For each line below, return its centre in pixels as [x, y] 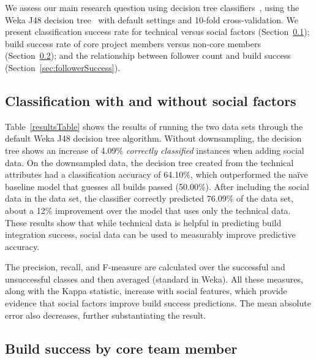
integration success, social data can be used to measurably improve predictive [150, 234]
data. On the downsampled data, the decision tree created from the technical [149, 162]
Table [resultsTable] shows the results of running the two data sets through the [154, 126]
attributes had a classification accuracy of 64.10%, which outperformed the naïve [156, 174]
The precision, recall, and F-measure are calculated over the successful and [145, 267]
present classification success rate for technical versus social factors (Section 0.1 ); [157, 32]
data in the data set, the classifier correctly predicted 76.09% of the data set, [149, 198]
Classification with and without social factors [151, 100]
